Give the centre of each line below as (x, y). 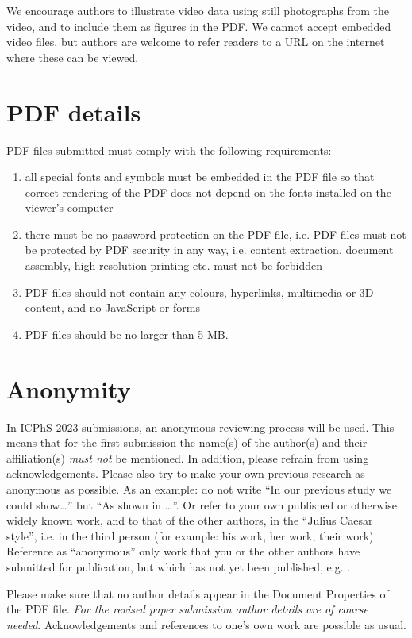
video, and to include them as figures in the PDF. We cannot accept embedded (199, 26)
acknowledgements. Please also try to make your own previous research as (186, 473)
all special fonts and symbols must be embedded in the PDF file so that (200, 177)
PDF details (74, 111)
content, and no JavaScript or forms (112, 307)
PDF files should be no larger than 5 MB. (127, 334)
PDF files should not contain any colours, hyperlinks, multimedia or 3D (199, 292)
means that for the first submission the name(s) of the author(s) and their (187, 442)
